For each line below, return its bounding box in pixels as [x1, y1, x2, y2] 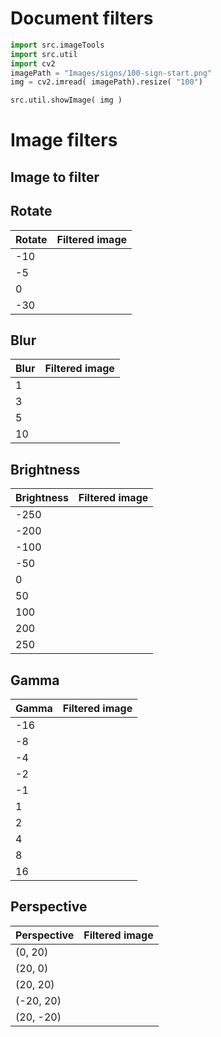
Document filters [10, 7, 154, 30]
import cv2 [10, 58, 56, 69]
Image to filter [10, 168, 100, 186]
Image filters [10, 129, 118, 152]
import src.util [10, 49, 78, 59]
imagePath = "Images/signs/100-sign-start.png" [10, 68, 213, 78]
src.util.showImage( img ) [10, 95, 123, 106]
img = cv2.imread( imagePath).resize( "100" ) [10, 77, 203, 87]
